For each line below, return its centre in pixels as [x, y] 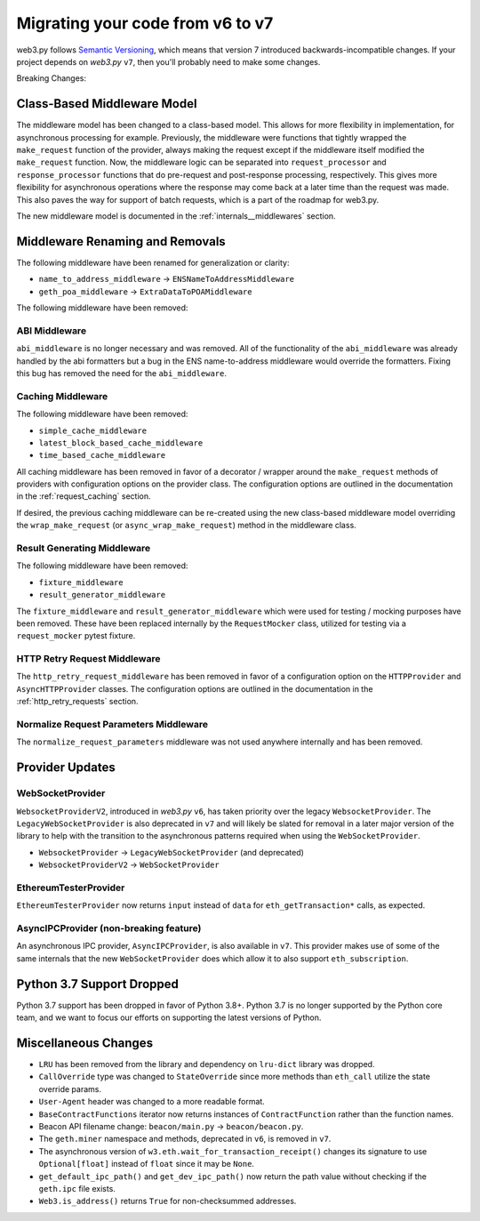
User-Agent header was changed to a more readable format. [152, 1102]
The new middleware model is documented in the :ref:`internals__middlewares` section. [176, 216]
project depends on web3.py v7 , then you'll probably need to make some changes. [168, 61]
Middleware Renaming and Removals [121, 241]
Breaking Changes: [52, 78]
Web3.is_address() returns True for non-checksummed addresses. [168, 1201]
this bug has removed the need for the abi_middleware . [121, 373]
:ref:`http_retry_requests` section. [77, 702]
